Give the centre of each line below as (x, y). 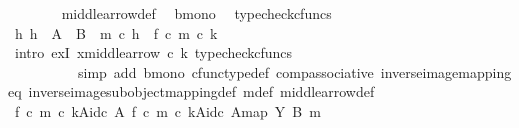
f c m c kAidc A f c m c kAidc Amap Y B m (167, 110)
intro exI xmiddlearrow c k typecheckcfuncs (153, 52)
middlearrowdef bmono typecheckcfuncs (196, 13)
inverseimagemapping (446, 71)
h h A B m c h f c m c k (116, 32)
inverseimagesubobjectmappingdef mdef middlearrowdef (201, 91)
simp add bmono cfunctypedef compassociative (225, 71)
